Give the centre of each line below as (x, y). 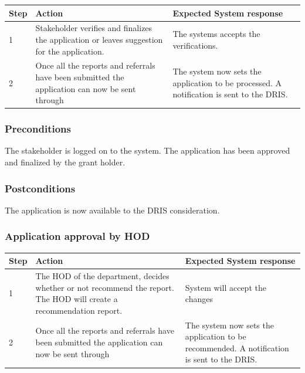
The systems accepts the (216, 34)
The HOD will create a (77, 299)
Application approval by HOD (77, 236)
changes (199, 299)
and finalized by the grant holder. (65, 162)
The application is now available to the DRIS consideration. (112, 210)
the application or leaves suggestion (99, 39)
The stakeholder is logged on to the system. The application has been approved (148, 150)
